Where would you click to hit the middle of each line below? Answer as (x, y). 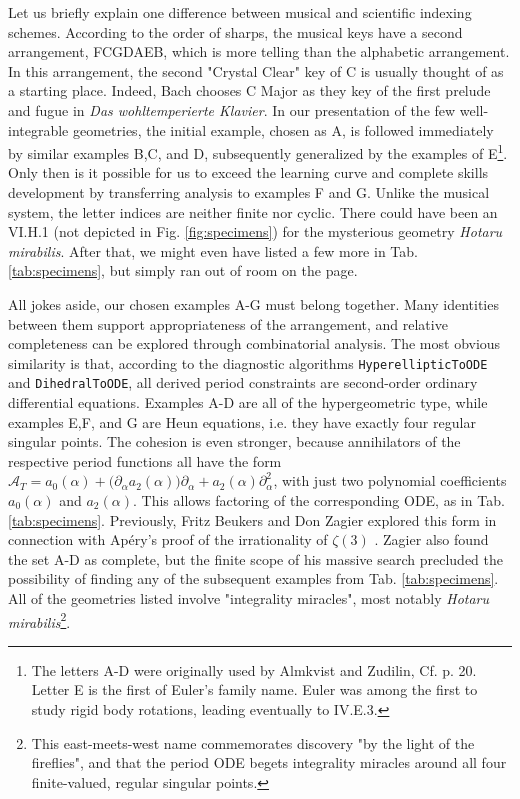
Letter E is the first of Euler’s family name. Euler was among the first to (254, 689)
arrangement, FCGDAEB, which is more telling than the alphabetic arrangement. (259, 51)
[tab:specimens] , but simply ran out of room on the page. (183, 270)
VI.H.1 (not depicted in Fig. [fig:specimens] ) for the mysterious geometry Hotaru (255, 231)
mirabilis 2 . (39, 620)
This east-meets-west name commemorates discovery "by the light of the (253, 742)
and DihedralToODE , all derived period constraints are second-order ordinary (243, 382)
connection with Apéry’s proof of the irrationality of (168, 539)
